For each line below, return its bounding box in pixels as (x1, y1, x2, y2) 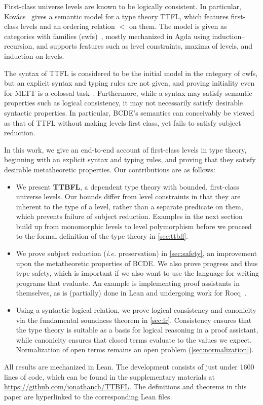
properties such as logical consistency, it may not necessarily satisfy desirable (4, 97, 243, 108)
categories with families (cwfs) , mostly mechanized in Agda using (4, 30, 210, 41)
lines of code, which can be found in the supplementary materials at (4, 371, 215, 382)
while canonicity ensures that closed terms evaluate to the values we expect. (16, 334, 252, 345)
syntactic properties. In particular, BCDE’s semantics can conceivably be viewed (4, 107, 254, 118)
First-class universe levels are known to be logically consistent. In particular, (4, 1, 241, 11)
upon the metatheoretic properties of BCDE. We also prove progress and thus (16, 257, 258, 268)
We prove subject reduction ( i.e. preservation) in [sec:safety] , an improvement (16, 248, 257, 259)
